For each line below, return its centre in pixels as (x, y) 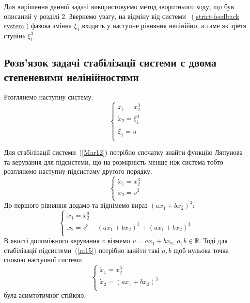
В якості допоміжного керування (52, 241)
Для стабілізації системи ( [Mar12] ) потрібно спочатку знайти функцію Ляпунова (123, 152)
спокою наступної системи (43, 260)
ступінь (15, 35)
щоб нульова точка (201, 250)
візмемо (119, 241)
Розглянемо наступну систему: (49, 97)
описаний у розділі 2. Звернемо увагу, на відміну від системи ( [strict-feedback (122, 16)
